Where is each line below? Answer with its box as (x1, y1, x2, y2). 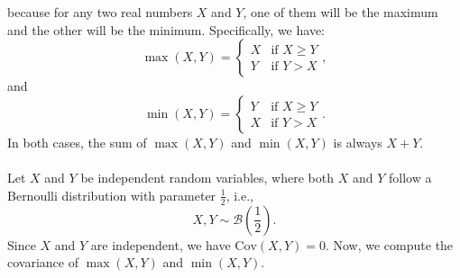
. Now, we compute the (325, 235, 454, 254)
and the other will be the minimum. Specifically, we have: (7, 20, 325, 39)
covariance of (7, 253, 78, 272)
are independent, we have (90, 235, 231, 254)
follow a (388, 168, 432, 187)
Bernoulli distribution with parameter (7, 185, 216, 204)
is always (333, 132, 382, 151)
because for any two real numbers (7, 3, 193, 22)
